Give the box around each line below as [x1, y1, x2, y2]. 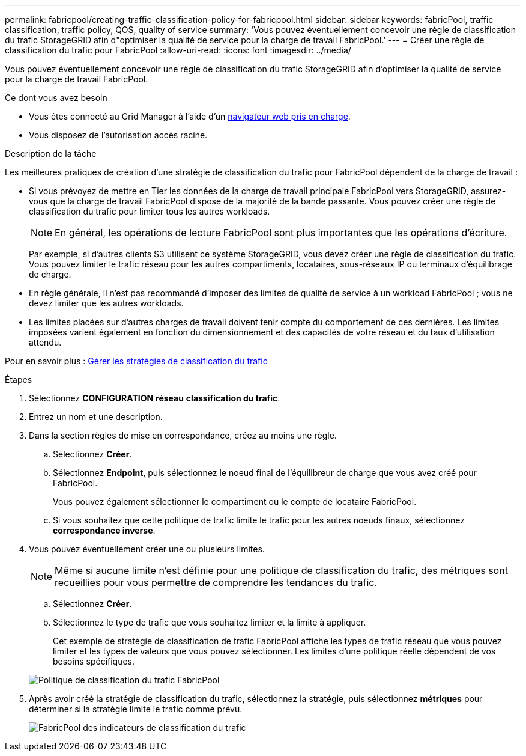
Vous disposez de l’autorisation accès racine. [29, 130, 208, 140]
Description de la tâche [5, 148, 97, 159]
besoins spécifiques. [53, 656, 135, 666]
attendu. [29, 337, 62, 347]
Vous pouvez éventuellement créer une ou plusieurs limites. [29, 544, 265, 554]
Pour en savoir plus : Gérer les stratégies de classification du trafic [5, 356, 268, 366]
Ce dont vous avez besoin [5, 93, 107, 103]
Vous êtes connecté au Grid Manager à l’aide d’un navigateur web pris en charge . [29, 111, 351, 121]
